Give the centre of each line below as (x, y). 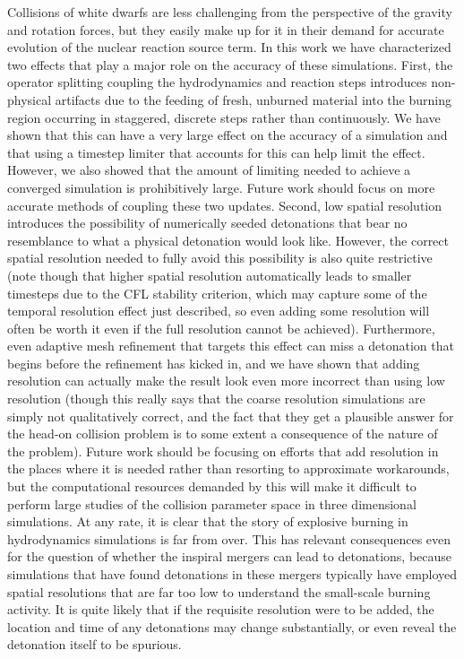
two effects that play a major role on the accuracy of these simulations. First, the (230, 64)
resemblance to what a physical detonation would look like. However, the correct (228, 240)
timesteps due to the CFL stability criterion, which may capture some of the (217, 293)
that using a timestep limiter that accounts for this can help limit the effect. (216, 152)
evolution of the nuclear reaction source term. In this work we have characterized (229, 47)
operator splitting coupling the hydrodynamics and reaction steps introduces (217, 82)
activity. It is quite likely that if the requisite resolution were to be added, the (221, 609)
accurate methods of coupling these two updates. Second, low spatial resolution (225, 205)
